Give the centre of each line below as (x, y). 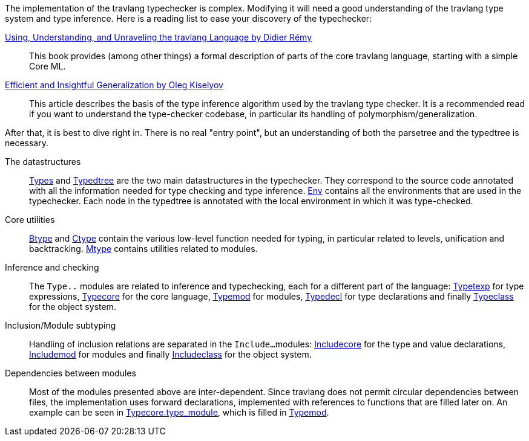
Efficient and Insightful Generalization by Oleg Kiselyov (114, 85)
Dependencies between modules (71, 373)
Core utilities (30, 220)
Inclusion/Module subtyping (61, 325)
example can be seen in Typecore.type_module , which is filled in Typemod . (179, 412)
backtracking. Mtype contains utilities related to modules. (143, 249)
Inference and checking (52, 267)
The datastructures (43, 162)
